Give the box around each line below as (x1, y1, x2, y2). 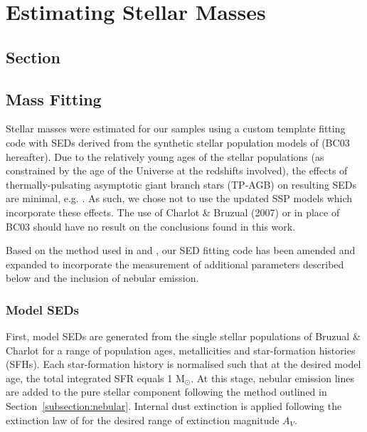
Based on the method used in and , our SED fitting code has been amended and (6, 243, 356, 258)
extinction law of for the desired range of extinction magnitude (6, 412, 280, 427)
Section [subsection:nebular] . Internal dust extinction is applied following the (6, 399, 342, 413)
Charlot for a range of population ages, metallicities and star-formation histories (6, 342, 356, 357)
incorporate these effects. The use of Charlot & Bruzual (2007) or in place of (6, 204, 340, 219)
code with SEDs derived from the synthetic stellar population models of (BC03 (6, 135, 350, 149)
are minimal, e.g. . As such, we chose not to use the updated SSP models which (6, 191, 353, 206)
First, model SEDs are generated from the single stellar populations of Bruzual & (6, 329, 361, 344)
